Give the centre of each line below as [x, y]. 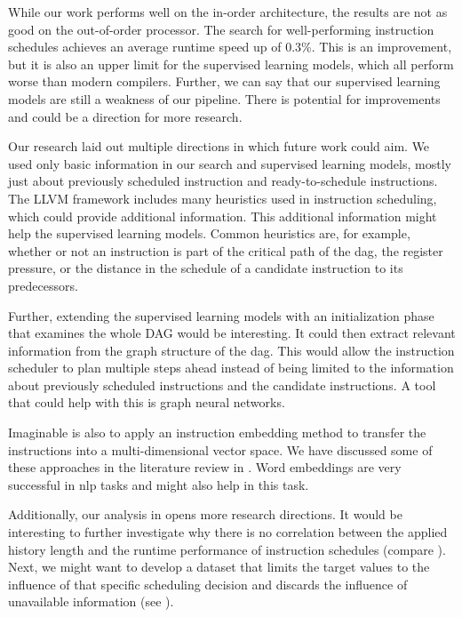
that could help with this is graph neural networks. [147, 402]
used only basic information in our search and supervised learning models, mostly [230, 163]
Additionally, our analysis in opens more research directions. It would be [205, 514]
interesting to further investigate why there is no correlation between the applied [228, 532]
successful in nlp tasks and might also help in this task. [159, 484]
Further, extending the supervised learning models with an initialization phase [221, 315]
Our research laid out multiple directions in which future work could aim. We [219, 146]
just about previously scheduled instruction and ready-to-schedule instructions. [223, 181]
